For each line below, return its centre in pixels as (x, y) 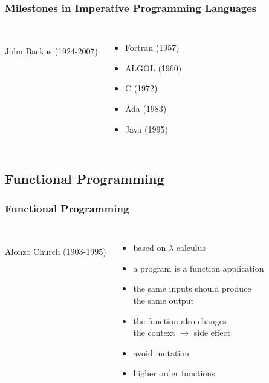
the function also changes (180, 320)
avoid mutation (161, 352)
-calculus (190, 248)
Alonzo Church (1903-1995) (56, 251)
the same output (164, 300)
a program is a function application (199, 268)
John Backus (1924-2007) (52, 51)
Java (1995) (146, 129)
